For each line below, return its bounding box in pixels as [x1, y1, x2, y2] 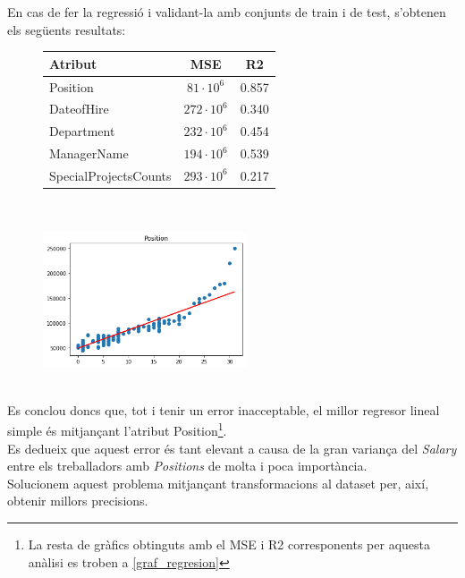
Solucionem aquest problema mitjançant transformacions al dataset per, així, [7, 473, 429, 492]
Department [49, 122, 115, 140]
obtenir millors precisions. [7, 491, 148, 510]
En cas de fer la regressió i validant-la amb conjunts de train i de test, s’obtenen [7, 3, 446, 21]
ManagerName [49, 144, 129, 163]
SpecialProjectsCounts [49, 166, 172, 184]
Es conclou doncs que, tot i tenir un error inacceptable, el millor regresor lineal [7, 400, 440, 419]
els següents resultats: [7, 20, 126, 38]
